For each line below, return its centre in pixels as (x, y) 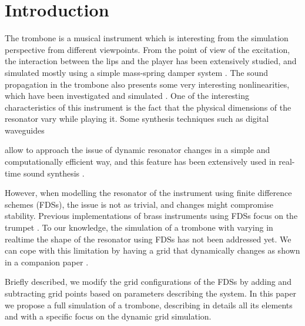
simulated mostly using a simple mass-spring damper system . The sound (137, 72)
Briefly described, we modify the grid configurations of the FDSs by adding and (148, 282)
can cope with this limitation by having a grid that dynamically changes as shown (152, 250)
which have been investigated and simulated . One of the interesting (127, 96)
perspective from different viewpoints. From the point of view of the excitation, (148, 49)
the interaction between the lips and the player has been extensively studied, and (151, 61)
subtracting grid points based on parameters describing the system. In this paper (150, 293)
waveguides (25, 130)
